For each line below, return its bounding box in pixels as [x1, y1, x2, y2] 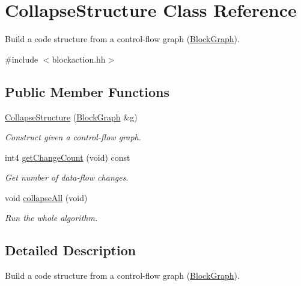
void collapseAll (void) [5, 191, 88, 204]
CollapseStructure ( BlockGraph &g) [5, 110, 138, 123]
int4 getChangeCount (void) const [5, 151, 130, 163]
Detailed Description [5, 241, 136, 260]
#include [5, 52, 38, 65]
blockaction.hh [52, 52, 106, 65]
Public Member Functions [5, 82, 169, 101]
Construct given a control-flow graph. [5, 131, 142, 143]
